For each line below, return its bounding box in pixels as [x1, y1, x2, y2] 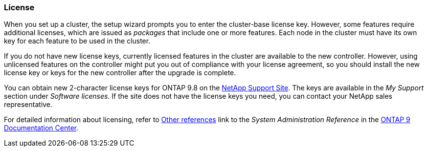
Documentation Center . [4, 124, 79, 132]
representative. [4, 100, 53, 109]
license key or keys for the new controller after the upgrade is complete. [4, 68, 236, 77]
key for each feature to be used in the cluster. [4, 37, 151, 45]
